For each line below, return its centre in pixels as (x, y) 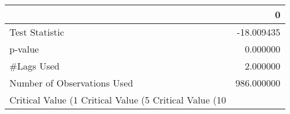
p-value (24, 49)
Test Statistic (37, 32)
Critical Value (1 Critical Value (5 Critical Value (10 (118, 100)
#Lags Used (35, 66)
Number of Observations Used (71, 83)
